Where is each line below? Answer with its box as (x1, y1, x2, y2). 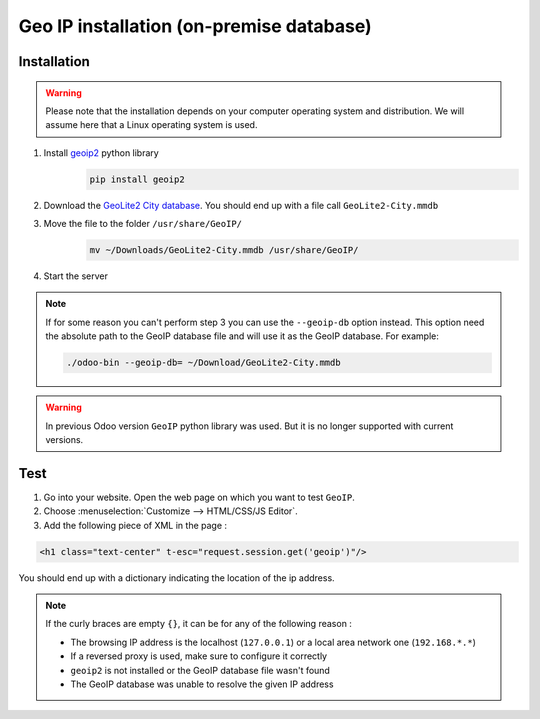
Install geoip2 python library (43, 146, 159, 159)
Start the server (43, 270, 109, 282)
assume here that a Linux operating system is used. (45, 119, 258, 131)
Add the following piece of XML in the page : (43, 519, 228, 531)
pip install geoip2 (89, 173, 185, 185)
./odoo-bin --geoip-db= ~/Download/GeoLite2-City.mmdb (66, 357, 341, 369)
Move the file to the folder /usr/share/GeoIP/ (43, 218, 243, 230)
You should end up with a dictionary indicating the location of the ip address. (18, 571, 335, 584)
